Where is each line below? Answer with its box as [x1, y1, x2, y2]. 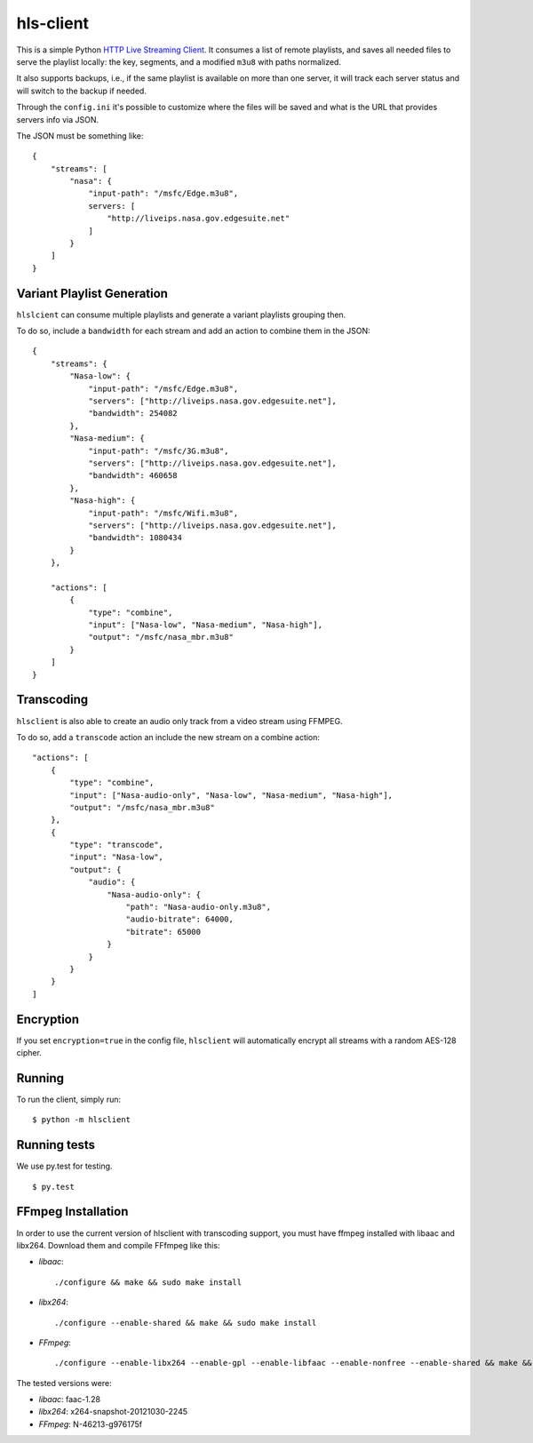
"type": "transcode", [69, 840, 164, 850]
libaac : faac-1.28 [38, 1394, 101, 1405]
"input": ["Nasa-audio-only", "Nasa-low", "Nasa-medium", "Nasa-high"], [69, 790, 394, 800]
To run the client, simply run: [16, 1094, 122, 1104]
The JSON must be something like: [16, 130, 144, 141]
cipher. [16, 1048, 42, 1058]
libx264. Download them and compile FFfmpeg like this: [16, 1240, 220, 1250]
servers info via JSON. [16, 114, 99, 124]
